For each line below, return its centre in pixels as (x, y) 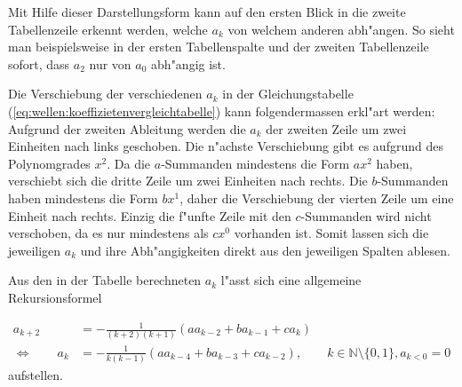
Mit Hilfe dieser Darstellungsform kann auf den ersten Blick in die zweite (207, 12)
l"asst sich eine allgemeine (291, 280)
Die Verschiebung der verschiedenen (105, 94)
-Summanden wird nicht (366, 215)
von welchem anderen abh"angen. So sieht (341, 29)
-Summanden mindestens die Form (255, 163)
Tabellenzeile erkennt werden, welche (108, 29)
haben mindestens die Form (83, 197)
